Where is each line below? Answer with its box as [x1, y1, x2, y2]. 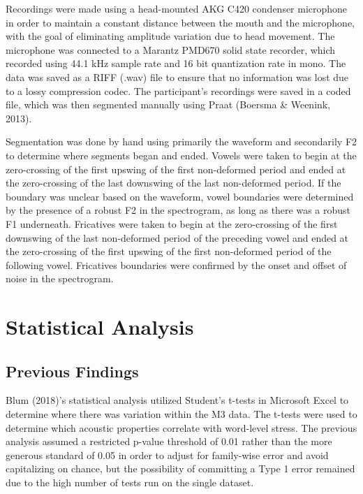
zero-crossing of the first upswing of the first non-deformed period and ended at [6, 161, 346, 176]
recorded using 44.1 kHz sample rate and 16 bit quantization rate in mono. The [6, 56, 346, 71]
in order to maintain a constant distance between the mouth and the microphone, [6, 15, 355, 29]
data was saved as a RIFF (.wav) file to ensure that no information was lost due [6, 69, 349, 84]
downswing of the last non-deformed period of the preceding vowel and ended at [6, 230, 349, 245]
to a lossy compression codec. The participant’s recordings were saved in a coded [6, 83, 351, 98]
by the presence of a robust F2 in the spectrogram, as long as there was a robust [6, 203, 351, 217]
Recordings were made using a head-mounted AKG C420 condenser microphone [6, 1, 348, 15]
